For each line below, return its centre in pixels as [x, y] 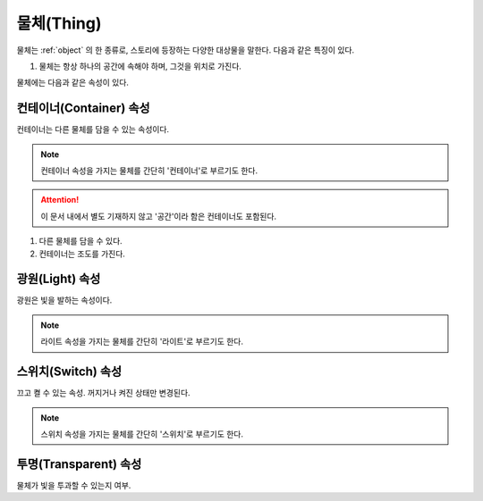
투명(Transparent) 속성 [79, 464]
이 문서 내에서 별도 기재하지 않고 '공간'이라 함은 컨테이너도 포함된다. [159, 216]
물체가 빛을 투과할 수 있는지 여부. [74, 485]
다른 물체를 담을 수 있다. [80, 241]
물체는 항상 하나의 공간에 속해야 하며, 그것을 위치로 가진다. [140, 66]
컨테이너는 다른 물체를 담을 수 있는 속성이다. [93, 129]
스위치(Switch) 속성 [69, 372]
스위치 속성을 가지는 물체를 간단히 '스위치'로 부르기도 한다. [142, 434]
